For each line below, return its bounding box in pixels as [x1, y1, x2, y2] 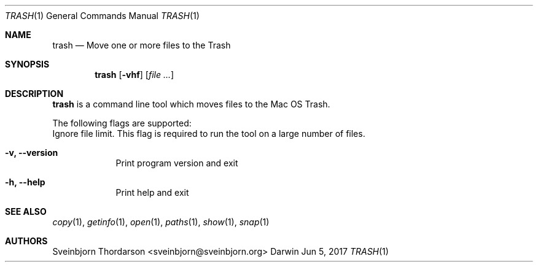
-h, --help [5, 177, 45, 187]
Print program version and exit [115, 158, 238, 168]
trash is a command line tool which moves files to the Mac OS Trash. [52, 99, 330, 109]
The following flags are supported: [52, 118, 192, 128]
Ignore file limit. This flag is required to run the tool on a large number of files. [52, 128, 365, 139]
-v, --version [5, 147, 58, 158]
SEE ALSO [5, 206, 47, 217]
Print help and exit [115, 187, 189, 198]
